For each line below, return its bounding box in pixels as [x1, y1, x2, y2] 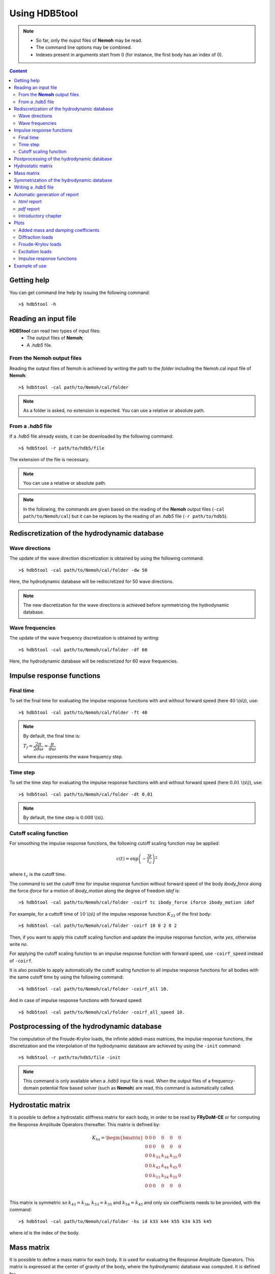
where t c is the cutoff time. [9, 871, 66, 879]
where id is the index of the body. [9, 1230, 80, 1236]
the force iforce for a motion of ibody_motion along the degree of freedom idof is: [9, 887, 180, 894]
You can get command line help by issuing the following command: [9, 289, 150, 296]
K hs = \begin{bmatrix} [92, 1134, 144, 1142]
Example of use [14, 262, 47, 269]
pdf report [18, 205, 40, 211]
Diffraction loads [18, 234, 53, 241]
